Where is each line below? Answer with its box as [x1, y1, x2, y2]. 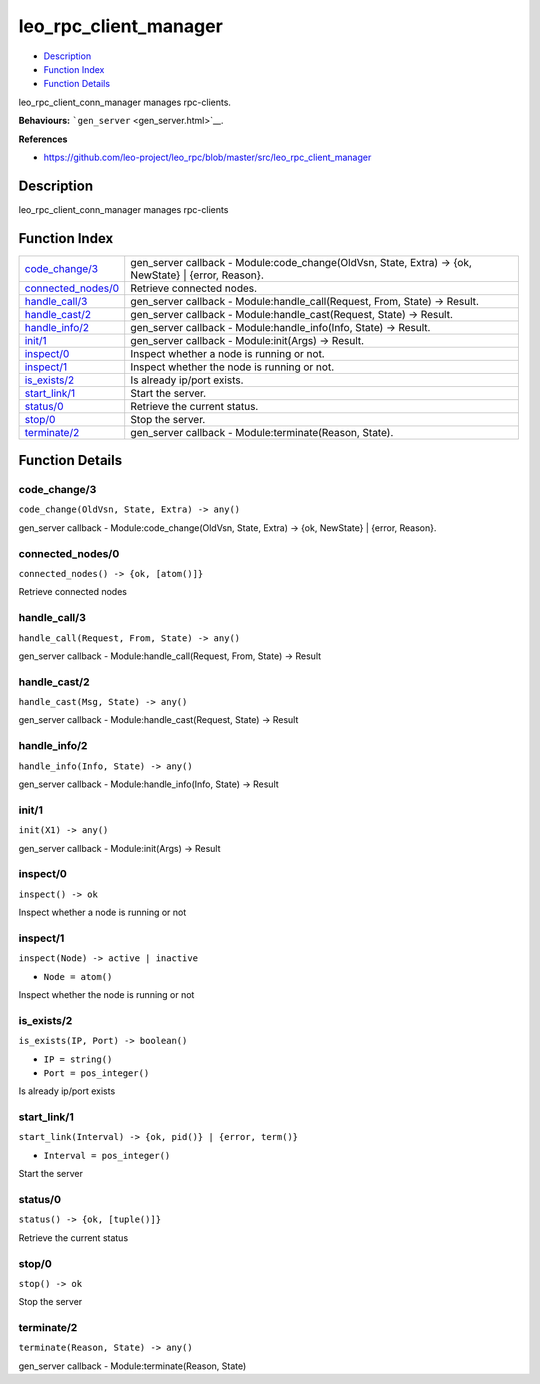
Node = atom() [43, 971, 113, 982]
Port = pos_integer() [43, 1067, 150, 1079]
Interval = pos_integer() [43, 1150, 171, 1161]
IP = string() [43, 1053, 113, 1065]
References [18, 133, 68, 145]
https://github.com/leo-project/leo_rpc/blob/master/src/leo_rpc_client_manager [43, 151, 372, 163]
